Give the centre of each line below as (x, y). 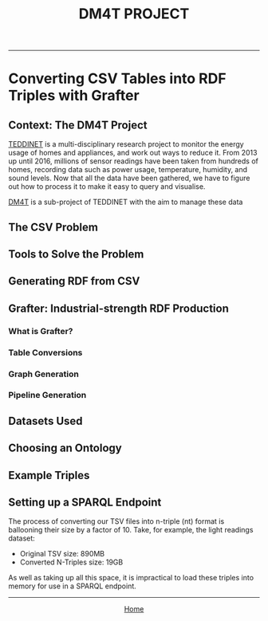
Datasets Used (45, 421)
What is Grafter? (41, 331)
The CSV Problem (53, 227)
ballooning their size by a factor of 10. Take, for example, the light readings (131, 530)
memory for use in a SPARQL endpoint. (73, 586)
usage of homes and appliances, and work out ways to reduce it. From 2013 (133, 153)
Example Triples (49, 475)
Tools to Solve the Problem (76, 254)
